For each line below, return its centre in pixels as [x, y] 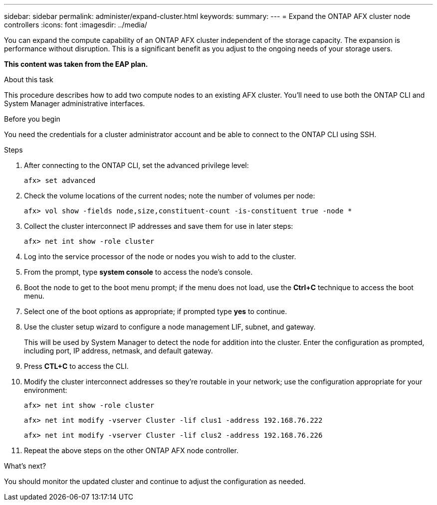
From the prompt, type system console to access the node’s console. [138, 272]
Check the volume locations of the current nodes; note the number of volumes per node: [170, 196]
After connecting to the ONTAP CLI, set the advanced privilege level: [136, 165]
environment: [46, 390]
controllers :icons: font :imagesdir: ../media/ [76, 25]
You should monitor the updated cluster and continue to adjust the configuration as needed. [155, 481]
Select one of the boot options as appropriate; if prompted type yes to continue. [156, 311]
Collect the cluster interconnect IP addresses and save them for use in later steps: [159, 226]
